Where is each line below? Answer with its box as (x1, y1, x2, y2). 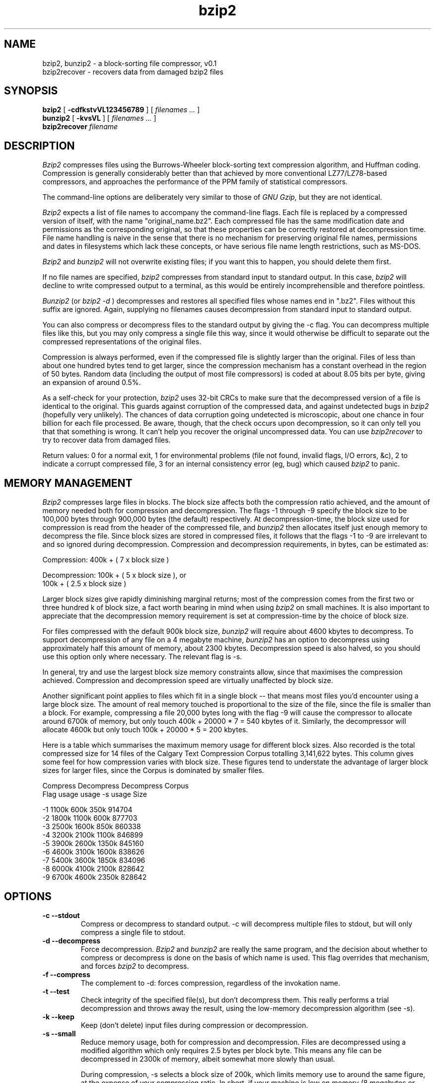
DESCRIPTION (4, 139, 75, 152)
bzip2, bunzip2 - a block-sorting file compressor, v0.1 (42, 59, 217, 68)
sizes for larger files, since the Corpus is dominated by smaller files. (42, 766, 264, 775)
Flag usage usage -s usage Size (42, 790, 147, 799)
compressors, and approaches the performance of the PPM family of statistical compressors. (42, 177, 348, 186)
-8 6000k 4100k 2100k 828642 (42, 864, 145, 873)
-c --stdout (42, 911, 80, 920)
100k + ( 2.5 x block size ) (42, 579, 127, 588)
